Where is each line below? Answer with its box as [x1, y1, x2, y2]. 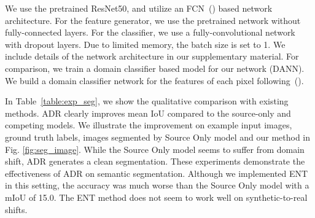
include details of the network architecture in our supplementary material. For [5, 50, 299, 63]
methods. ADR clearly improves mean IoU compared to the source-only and [5, 106, 291, 119]
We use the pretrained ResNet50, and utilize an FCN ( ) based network [5, 2, 273, 14]
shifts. [5, 203, 28, 216]
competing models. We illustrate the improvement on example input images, [5, 119, 292, 131]
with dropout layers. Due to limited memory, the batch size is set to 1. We [5, 37, 286, 50]
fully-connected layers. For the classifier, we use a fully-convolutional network [5, 26, 295, 39]
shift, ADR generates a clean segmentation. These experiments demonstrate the [5, 155, 305, 168]
